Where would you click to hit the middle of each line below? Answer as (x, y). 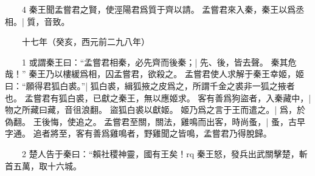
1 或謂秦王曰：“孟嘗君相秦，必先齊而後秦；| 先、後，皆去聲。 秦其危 (159, 62)
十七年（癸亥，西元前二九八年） (85, 42)
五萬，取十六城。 (47, 165)
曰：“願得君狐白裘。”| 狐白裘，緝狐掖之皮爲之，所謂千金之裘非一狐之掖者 (150, 85)
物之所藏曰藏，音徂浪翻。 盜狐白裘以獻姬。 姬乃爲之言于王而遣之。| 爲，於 (155, 110)
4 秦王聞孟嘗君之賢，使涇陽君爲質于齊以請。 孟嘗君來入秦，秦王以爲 (159, 9)
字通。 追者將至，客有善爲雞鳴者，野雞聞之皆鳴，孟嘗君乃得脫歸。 (138, 133)
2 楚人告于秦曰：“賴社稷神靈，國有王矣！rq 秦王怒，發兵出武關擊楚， (160, 153)
